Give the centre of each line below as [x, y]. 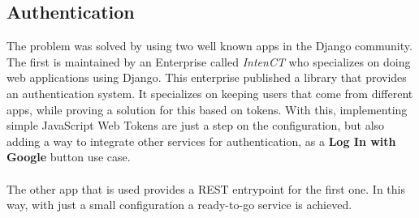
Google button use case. [69, 157]
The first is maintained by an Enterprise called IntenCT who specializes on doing [209, 61]
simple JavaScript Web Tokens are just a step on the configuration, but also [196, 125]
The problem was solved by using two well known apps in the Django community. [209, 46]
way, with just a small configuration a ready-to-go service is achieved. [179, 205]
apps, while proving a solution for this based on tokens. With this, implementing [207, 109]
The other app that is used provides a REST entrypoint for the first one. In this [206, 188]
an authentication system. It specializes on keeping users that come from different [210, 93]
